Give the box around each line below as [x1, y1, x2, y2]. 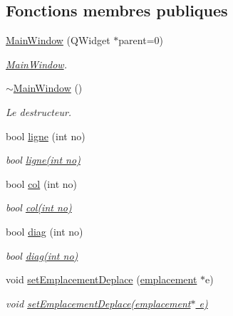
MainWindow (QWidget [6, 33, 110, 48]
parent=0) [118, 33, 163, 48]
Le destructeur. [6, 104, 72, 119]
